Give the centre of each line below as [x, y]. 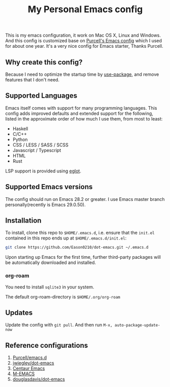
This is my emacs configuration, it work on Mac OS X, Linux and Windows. [83, 35]
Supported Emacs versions [49, 187]
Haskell [20, 129]
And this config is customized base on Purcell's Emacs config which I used [84, 41]
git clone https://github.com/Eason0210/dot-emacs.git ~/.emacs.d [77, 248]
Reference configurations [47, 345]
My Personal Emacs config [85, 9]
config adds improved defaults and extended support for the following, [79, 113]
